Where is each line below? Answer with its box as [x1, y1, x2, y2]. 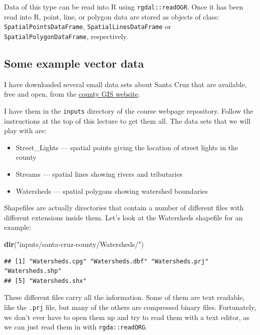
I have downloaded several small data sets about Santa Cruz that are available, [4, 79, 247, 89]
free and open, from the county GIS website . [4, 89, 140, 99]
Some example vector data [4, 55, 144, 71]
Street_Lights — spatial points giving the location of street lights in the [16, 142, 238, 152]
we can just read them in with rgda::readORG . [4, 321, 148, 332]
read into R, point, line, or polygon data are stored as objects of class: [4, 11, 219, 22]
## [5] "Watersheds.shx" [4, 277, 87, 284]
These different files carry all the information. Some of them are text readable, [4, 292, 245, 302]
